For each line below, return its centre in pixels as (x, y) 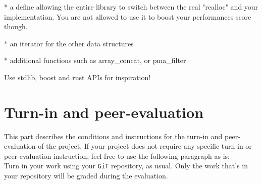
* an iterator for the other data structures (69, 43)
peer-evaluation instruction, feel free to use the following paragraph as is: (117, 156)
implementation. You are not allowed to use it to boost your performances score (128, 16)
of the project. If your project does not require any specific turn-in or (145, 146)
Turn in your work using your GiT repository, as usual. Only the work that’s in (126, 166)
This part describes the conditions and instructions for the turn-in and (113, 136)
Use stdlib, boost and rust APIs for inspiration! (77, 77)
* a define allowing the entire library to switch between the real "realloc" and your (131, 7)
